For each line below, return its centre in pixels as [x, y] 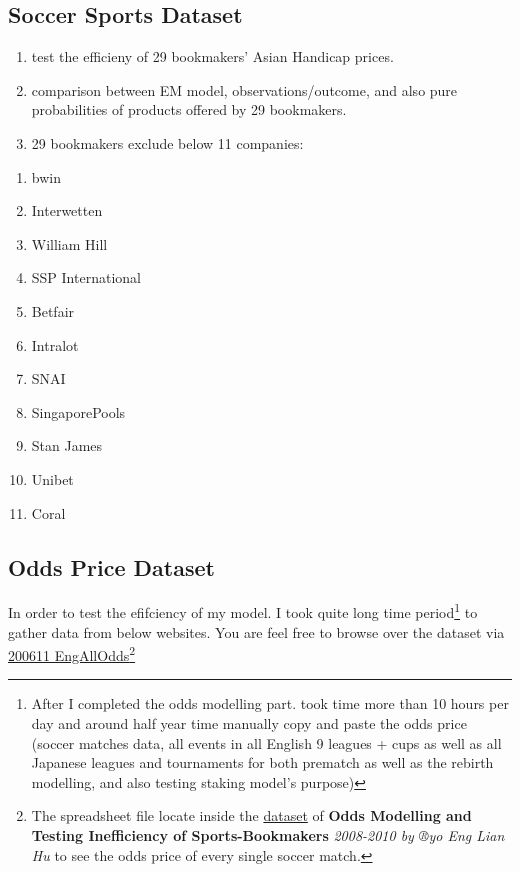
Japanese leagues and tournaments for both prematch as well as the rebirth [262, 762]
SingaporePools [78, 411]
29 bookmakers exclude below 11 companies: [167, 142]
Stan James [67, 445]
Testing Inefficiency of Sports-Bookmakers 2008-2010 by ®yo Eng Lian [268, 834]
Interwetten [67, 210]
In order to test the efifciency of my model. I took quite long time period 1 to [243, 610]
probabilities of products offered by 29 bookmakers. [189, 109]
